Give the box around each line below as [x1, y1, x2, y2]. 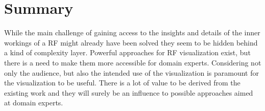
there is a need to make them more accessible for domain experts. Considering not [4, 57, 261, 68]
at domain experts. [4, 97, 63, 108]
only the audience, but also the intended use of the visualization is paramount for [4, 67, 259, 78]
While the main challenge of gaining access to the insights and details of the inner [4, 27, 260, 38]
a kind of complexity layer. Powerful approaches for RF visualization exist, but [4, 47, 251, 58]
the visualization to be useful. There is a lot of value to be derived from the [4, 77, 240, 88]
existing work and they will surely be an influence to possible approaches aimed [4, 87, 253, 98]
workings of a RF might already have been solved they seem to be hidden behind [4, 37, 258, 48]
